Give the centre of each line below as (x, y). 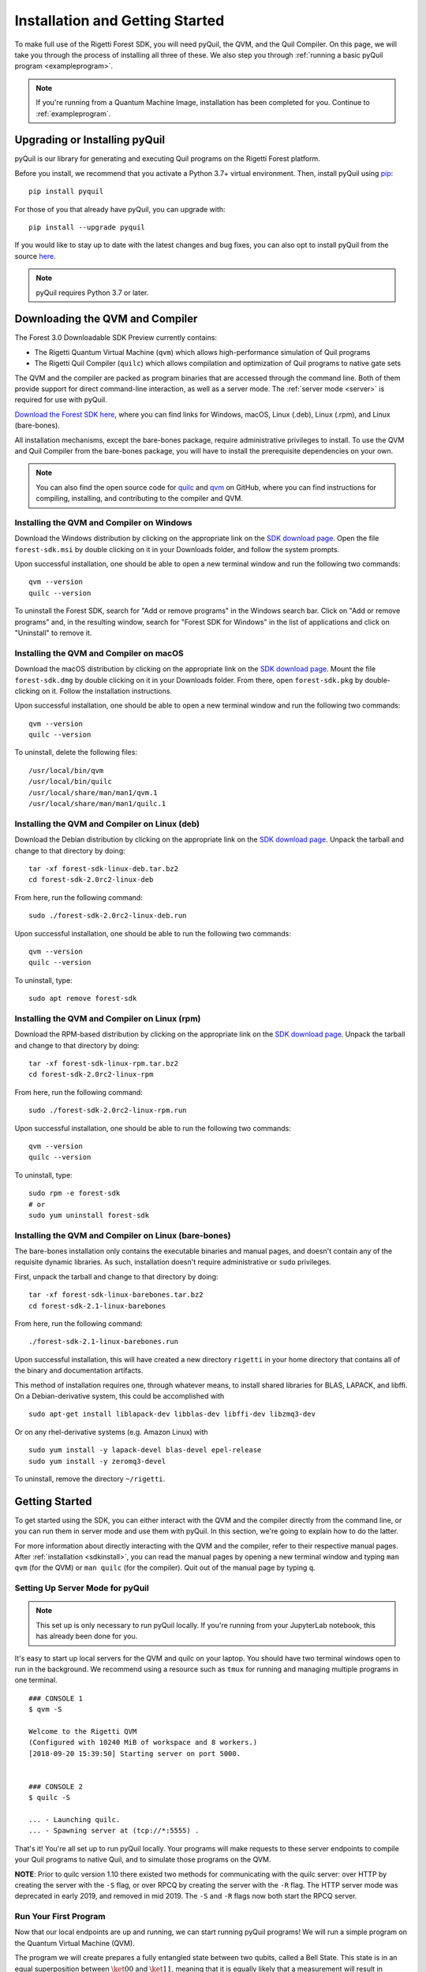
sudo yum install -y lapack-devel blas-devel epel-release (145, 1450)
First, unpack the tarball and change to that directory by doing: (116, 1276)
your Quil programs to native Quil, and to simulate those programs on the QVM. (143, 1860)
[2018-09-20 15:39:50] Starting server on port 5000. (135, 1754)
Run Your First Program (60, 1917)
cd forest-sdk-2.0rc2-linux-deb (91, 880)
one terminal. (36, 1680)
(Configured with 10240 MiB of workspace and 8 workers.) (143, 1742)
